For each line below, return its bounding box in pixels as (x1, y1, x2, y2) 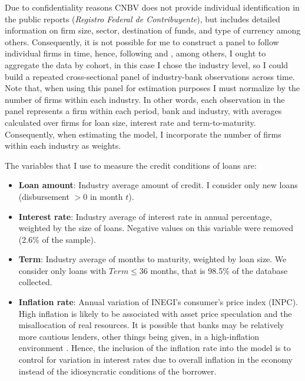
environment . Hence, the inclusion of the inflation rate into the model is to (18, 342, 291, 354)
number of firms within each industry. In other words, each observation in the (5, 93, 285, 105)
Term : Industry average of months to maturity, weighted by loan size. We (18, 253, 287, 265)
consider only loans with (18, 264, 107, 276)
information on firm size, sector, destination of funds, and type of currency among (5, 24, 301, 36)
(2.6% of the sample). (18, 233, 96, 245)
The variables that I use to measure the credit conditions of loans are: (5, 159, 257, 171)
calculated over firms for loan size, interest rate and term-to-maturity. (5, 116, 256, 128)
